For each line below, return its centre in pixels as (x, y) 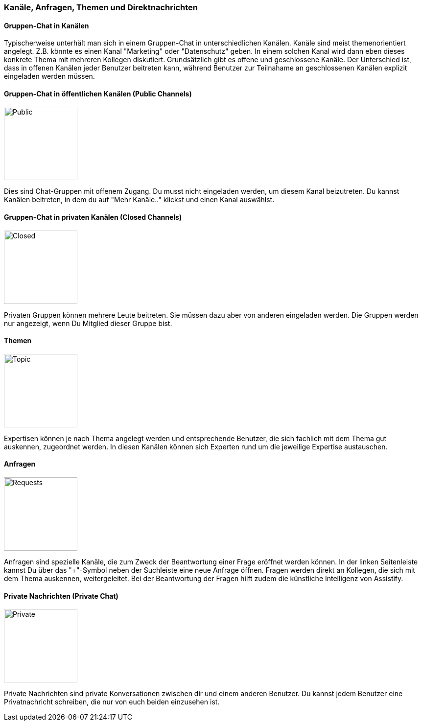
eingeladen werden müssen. (49, 76)
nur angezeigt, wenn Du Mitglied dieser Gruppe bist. (88, 323)
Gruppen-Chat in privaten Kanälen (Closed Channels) (93, 217)
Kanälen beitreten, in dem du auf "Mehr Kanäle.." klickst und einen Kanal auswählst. (139, 200)
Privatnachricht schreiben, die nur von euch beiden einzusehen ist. (112, 702)
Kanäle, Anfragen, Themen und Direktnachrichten (101, 7)
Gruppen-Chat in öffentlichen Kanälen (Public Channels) (98, 94)
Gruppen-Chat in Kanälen (47, 25)
